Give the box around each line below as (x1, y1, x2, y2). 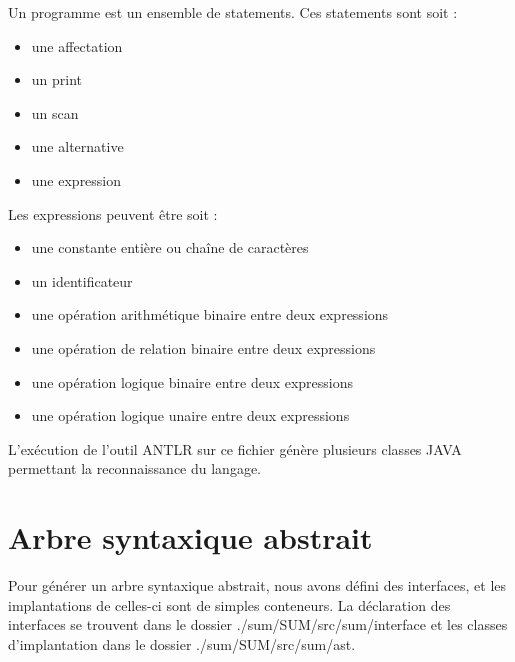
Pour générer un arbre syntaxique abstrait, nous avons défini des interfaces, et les (8, 575, 507, 596)
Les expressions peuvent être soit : (8, 203, 218, 224)
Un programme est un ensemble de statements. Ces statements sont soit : (8, 2, 458, 22)
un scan (31, 102, 79, 123)
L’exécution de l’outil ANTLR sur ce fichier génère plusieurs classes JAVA (8, 438, 462, 459)
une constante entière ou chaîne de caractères (31, 237, 309, 258)
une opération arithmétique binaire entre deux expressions (31, 304, 389, 325)
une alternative (31, 136, 124, 157)
